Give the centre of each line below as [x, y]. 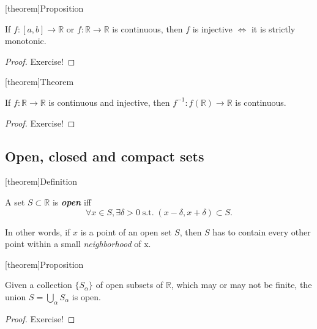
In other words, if [38, 231]
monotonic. [26, 41]
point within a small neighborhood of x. [78, 244]
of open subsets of [129, 285]
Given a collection [39, 285]
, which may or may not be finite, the [241, 285]
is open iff [72, 201]
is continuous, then [147, 28]
